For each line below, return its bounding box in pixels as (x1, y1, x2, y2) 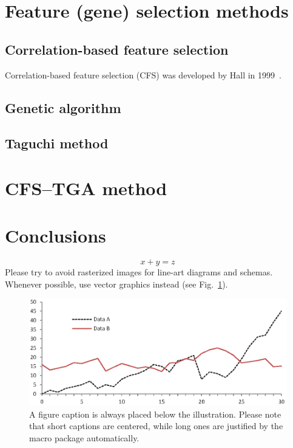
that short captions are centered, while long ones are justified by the (29, 419, 283, 432)
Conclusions (5, 223, 106, 248)
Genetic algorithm (5, 98, 121, 117)
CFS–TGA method (5, 175, 167, 200)
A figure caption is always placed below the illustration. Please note (29, 407, 281, 420)
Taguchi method (5, 134, 109, 153)
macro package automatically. (29, 431, 140, 444)
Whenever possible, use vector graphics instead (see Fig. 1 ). (5, 277, 228, 290)
